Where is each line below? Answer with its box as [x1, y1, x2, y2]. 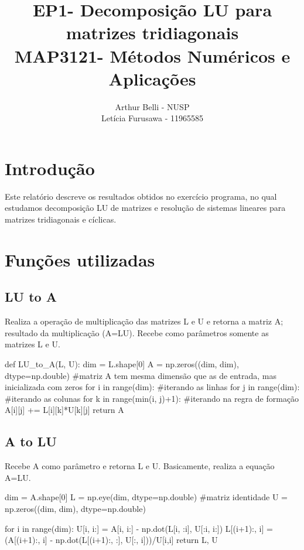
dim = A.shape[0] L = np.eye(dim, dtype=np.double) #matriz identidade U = [5, 491, 288, 503]
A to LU [5, 432, 57, 450]
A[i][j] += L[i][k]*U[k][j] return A [5, 404, 124, 416]
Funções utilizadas [5, 247, 155, 271]
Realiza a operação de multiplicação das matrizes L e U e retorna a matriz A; [5, 315, 283, 327]
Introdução [5, 156, 95, 180]
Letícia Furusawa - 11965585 [101, 112, 203, 124]
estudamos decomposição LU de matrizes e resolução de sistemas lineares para [5, 201, 286, 214]
